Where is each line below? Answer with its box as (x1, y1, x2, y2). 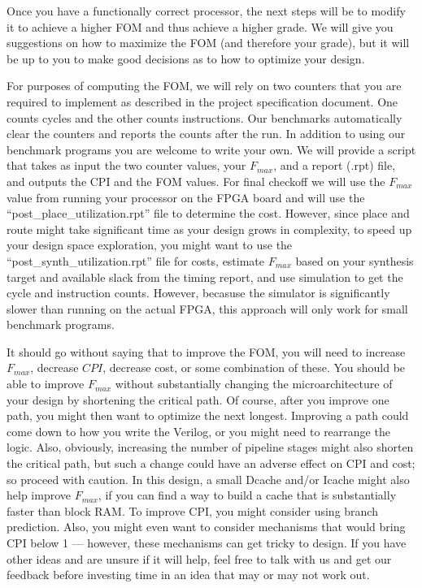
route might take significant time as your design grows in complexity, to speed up (7, 220, 412, 237)
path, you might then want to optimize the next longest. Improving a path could (7, 407, 409, 424)
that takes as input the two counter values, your (7, 157, 246, 174)
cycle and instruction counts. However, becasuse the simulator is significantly (7, 284, 390, 301)
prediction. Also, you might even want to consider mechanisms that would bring (7, 518, 406, 535)
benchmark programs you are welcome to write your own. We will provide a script (7, 141, 416, 158)
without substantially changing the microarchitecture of (115, 375, 393, 392)
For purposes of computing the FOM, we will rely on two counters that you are (7, 77, 402, 94)
